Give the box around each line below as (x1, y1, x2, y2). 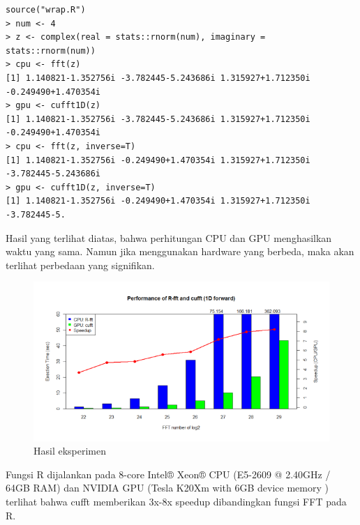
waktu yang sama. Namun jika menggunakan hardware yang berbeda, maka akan (6, 244, 354, 259)
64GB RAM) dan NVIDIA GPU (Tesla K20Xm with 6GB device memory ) (6, 480, 329, 495)
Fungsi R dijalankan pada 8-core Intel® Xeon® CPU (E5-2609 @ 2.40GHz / (6, 466, 331, 481)
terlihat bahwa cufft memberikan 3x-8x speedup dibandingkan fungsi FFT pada (6, 494, 347, 508)
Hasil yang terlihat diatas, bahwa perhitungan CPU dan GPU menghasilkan (6, 230, 332, 245)
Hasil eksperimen (33, 443, 107, 458)
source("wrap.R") (6, 5, 86, 15)
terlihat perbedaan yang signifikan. (6, 257, 155, 272)
